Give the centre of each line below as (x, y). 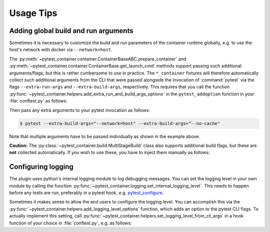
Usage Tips (33, 13)
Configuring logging (41, 167)
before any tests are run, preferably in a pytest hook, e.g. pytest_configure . (86, 193)
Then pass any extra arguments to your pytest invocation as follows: (79, 110)
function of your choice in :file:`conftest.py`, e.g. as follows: (70, 223)
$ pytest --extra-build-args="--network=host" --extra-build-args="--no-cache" (120, 123)
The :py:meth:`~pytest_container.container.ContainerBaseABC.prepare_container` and (98, 59)
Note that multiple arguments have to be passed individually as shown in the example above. (104, 136)
